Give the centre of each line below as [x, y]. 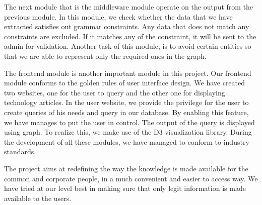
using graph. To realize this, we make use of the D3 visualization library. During [128, 132]
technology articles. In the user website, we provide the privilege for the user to [126, 102]
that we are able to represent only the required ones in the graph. [105, 56]
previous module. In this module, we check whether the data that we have [118, 16]
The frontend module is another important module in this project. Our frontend [128, 73]
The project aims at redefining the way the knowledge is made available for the [126, 168]
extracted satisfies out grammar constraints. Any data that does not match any [127, 26]
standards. [20, 151]
